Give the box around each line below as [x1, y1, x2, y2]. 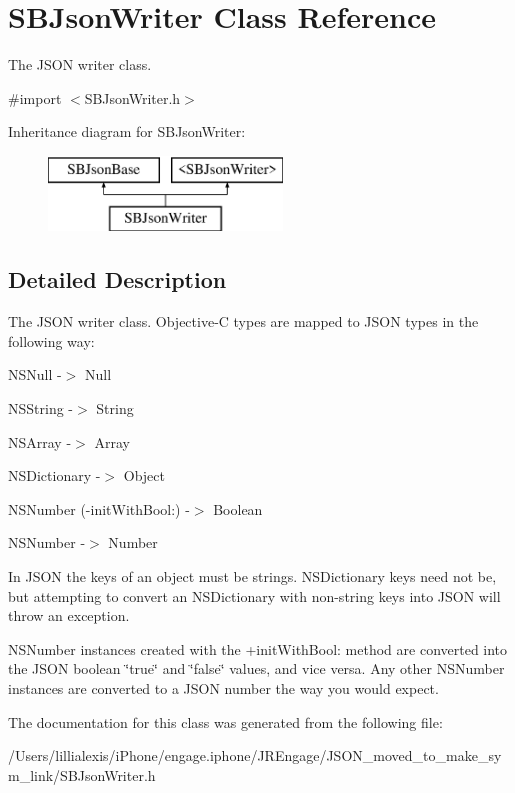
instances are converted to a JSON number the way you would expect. [8, 678, 439, 698]
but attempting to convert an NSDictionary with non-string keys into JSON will [8, 585, 501, 606]
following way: [8, 330, 95, 351]
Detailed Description [8, 264, 227, 295]
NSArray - [8, 431, 72, 452]
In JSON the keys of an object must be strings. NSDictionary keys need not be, [8, 566, 497, 587]
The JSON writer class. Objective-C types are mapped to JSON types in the [8, 311, 479, 332]
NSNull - [8, 364, 62, 385]
